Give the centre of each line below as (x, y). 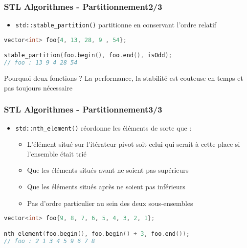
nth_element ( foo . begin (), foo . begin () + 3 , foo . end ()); (97, 234)
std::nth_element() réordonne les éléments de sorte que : (103, 127)
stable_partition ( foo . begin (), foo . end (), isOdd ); (88, 56)
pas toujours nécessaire (38, 87)
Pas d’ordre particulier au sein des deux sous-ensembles (110, 203)
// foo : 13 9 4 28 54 (41, 63)
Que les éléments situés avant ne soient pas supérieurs (108, 170)
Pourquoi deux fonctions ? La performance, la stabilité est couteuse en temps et (123, 78)
